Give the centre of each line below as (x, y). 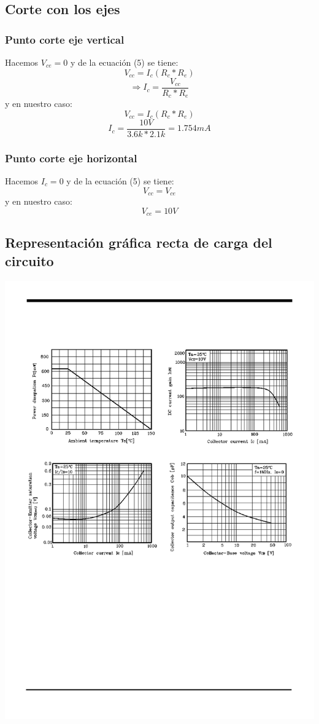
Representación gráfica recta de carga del (139, 242)
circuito (29, 260)
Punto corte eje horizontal (71, 158)
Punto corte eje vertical (65, 39)
